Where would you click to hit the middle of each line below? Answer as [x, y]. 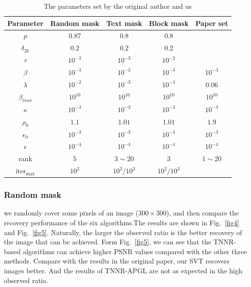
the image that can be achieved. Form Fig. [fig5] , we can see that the [108, 242]
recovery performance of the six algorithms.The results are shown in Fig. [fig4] [122, 223]
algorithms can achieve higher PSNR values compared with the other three [135, 251]
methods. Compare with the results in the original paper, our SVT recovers [117, 261]
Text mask [124, 23]
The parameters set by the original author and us [118, 6]
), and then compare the [203, 213]
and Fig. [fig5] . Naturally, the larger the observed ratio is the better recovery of [123, 232]
